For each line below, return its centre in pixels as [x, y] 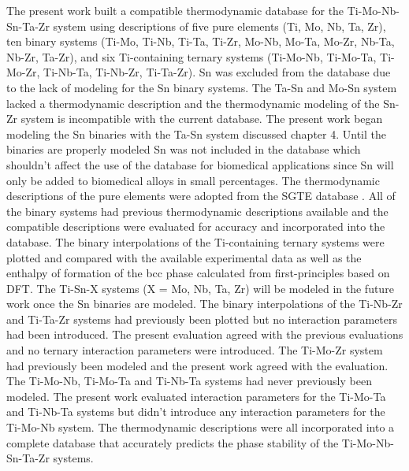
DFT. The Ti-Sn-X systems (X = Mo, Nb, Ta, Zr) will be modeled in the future [200, 288]
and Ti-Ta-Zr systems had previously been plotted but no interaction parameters [202, 319]
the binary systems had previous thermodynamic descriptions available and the [197, 211]
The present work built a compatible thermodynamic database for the [175, 10]
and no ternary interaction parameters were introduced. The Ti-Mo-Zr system [195, 350]
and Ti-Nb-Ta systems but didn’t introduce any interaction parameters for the [196, 412]
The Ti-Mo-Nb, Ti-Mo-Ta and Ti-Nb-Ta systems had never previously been [189, 381]
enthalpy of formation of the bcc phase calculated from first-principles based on [198, 273]
